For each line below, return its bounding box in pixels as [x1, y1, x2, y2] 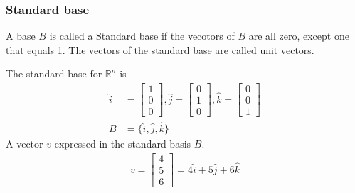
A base [6, 28, 36, 43]
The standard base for [6, 66, 102, 81]
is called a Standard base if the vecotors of [49, 28, 235, 43]
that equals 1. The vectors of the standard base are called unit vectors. [6, 42, 314, 57]
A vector [6, 136, 43, 151]
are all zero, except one [248, 28, 349, 43]
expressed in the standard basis [54, 136, 191, 151]
